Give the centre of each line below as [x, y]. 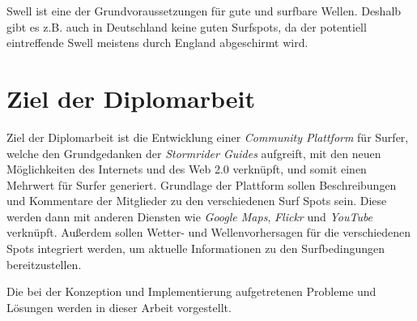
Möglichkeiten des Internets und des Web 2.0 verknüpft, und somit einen [187, 169]
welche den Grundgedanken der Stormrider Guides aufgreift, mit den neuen [194, 153]
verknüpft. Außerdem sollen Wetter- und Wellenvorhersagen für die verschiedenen [209, 232]
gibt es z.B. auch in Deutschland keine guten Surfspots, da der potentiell [187, 26]
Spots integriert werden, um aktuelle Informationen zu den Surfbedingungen [196, 248]
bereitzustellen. [44, 264]
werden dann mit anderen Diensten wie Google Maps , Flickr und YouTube [190, 216]
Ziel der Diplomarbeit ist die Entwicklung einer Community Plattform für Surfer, [208, 137]
